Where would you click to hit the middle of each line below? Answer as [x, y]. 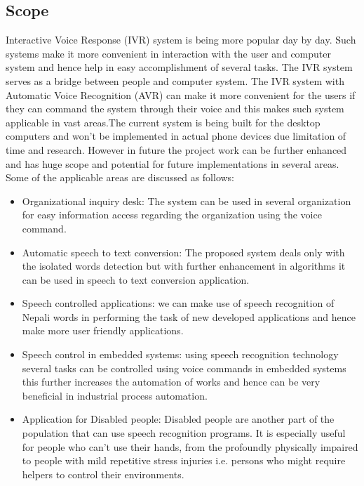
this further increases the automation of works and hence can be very [171, 382]
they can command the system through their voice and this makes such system [175, 109]
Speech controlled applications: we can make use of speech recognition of [178, 303]
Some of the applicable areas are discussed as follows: [120, 177]
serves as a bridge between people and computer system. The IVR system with [175, 80]
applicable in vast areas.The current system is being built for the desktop [163, 122]
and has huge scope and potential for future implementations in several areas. [173, 163]
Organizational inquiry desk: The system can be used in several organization [187, 201]
